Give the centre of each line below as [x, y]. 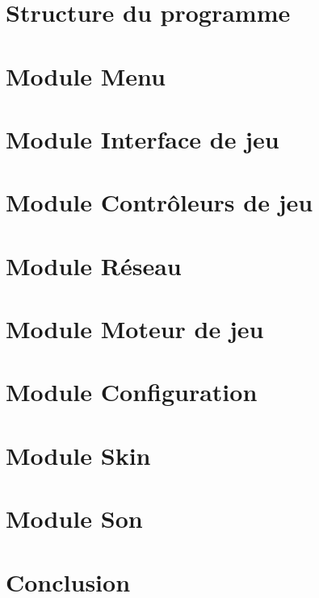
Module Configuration [132, 392]
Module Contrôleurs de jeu [159, 202]
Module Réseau [94, 265]
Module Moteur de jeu [135, 329]
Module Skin [78, 455]
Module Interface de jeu [143, 138]
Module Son [74, 519]
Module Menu [86, 75]
